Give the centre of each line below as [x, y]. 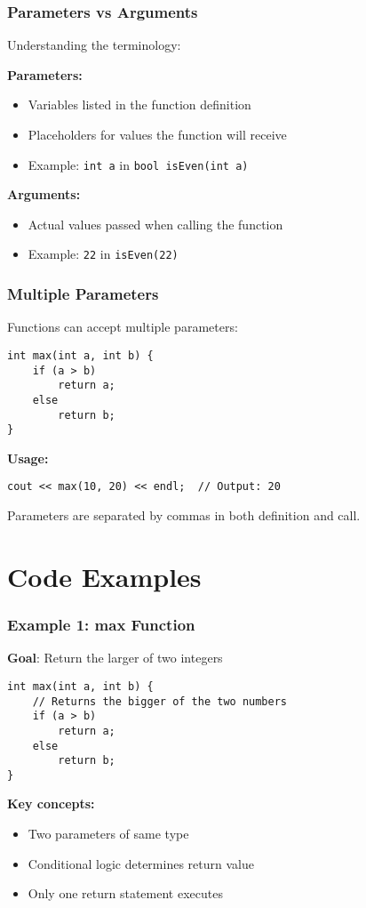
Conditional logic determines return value [141, 863]
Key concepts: [51, 804]
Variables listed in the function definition [139, 104]
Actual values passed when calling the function [155, 224]
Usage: [28, 458]
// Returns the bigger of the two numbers [159, 701]
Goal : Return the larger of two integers [115, 658]
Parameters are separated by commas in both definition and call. [184, 515]
